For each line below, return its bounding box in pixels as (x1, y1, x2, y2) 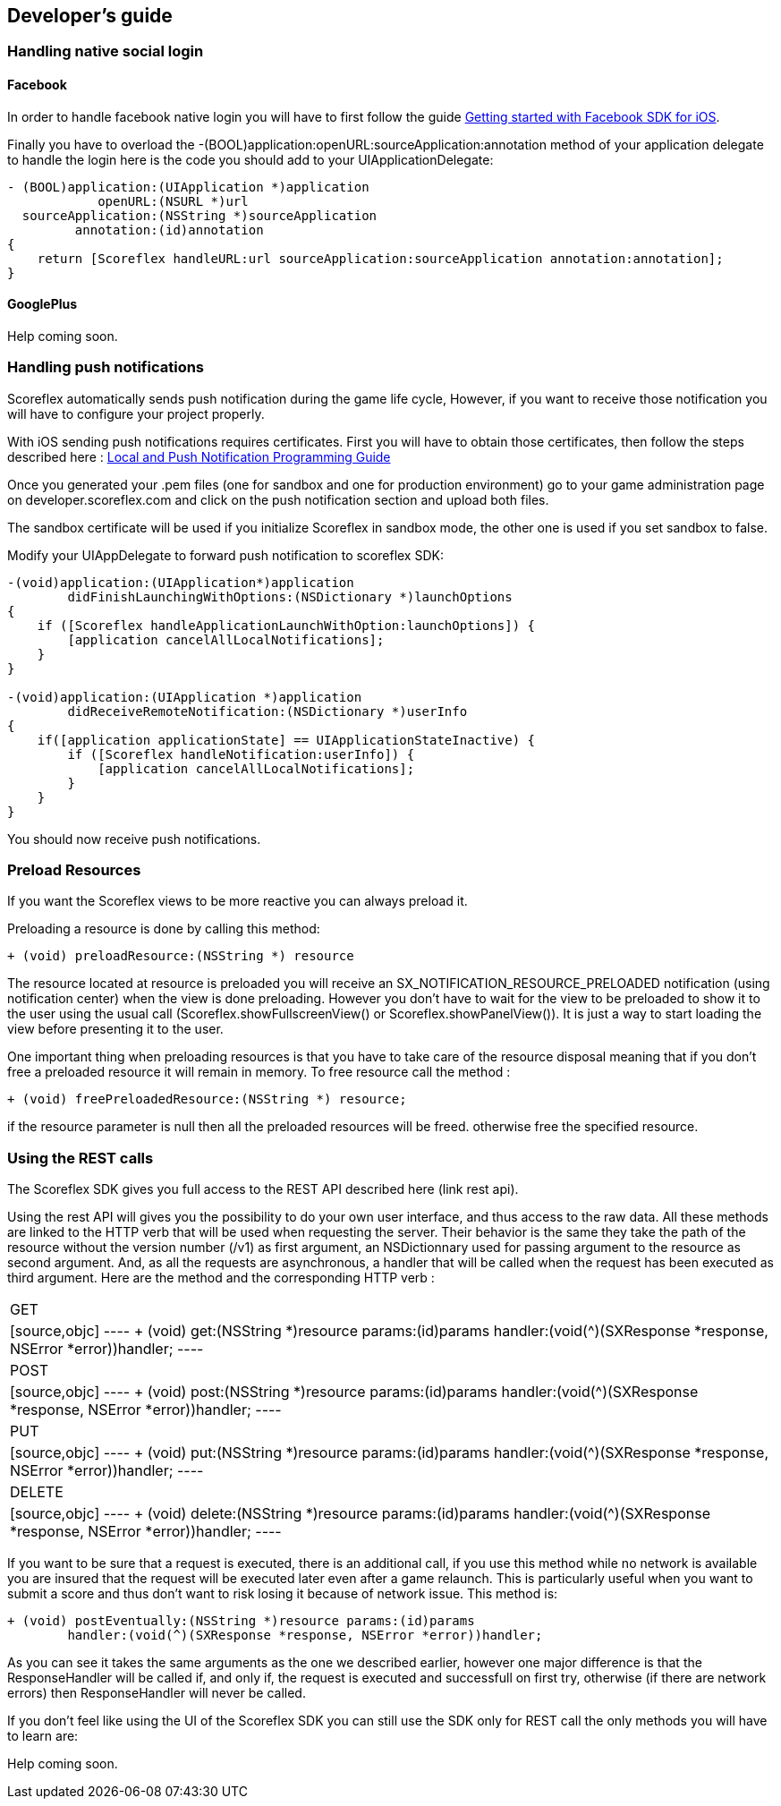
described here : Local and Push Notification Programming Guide (7, 448, 391, 464)
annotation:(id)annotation (74, 222, 264, 237)
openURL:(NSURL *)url (98, 193, 249, 209)
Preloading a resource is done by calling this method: (7, 921, 320, 937)
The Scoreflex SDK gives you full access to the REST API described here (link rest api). (7, 1181, 519, 1197)
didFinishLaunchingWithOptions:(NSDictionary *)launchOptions (67, 589, 513, 604)
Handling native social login (7, 42, 204, 61)
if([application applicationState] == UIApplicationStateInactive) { (37, 732, 536, 747)
